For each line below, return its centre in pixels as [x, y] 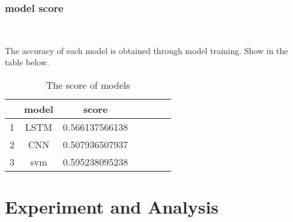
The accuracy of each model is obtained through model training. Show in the [146, 50]
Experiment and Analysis [112, 207]
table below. [27, 62]
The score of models [88, 85]
